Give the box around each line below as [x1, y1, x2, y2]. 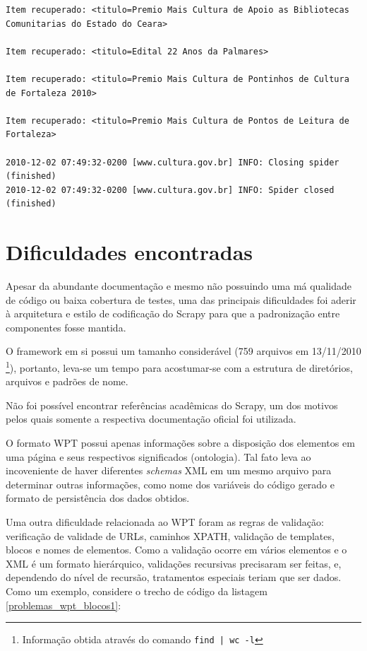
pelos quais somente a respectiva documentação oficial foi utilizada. [6, 411, 296, 426]
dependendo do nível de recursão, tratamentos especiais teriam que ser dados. [6, 570, 342, 585]
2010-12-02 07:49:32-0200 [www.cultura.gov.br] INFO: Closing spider [6, 157, 339, 168]
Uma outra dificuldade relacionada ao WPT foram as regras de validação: [6, 515, 324, 529]
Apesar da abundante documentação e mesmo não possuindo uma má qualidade [6, 278, 351, 293]
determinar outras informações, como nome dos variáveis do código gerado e [6, 476, 335, 491]
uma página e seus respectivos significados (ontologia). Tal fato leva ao [6, 449, 311, 464]
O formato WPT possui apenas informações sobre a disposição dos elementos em [6, 435, 355, 450]
